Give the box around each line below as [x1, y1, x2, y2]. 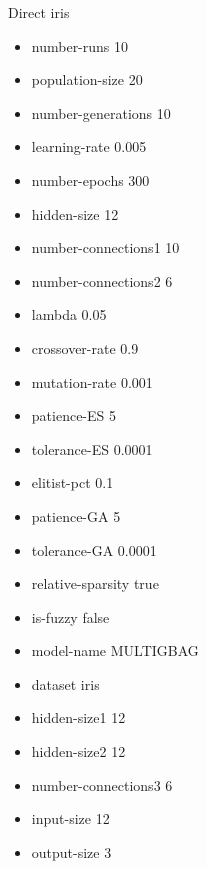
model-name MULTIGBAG [31, 640, 199, 661]
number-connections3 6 [31, 774, 173, 795]
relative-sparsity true [31, 573, 159, 594]
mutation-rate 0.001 [31, 371, 153, 392]
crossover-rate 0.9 [31, 337, 139, 358]
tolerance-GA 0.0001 [31, 539, 157, 560]
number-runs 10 [31, 35, 129, 56]
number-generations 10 [31, 102, 171, 123]
